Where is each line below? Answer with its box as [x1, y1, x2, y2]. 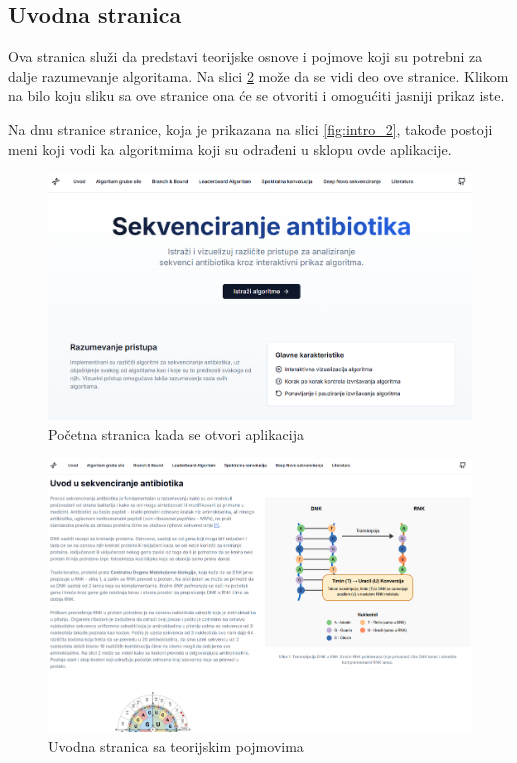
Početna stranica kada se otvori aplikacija [48, 423, 304, 444]
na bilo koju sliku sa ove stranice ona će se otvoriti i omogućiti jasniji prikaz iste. [8, 85, 505, 106]
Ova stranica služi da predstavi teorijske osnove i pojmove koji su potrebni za [8, 46, 483, 67]
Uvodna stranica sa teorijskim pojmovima [48, 735, 304, 756]
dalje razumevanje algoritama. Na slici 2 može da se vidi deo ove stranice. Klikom [8, 65, 509, 86]
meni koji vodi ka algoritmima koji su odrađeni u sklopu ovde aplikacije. [8, 138, 452, 159]
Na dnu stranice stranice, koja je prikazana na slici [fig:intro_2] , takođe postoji [8, 118, 493, 139]
